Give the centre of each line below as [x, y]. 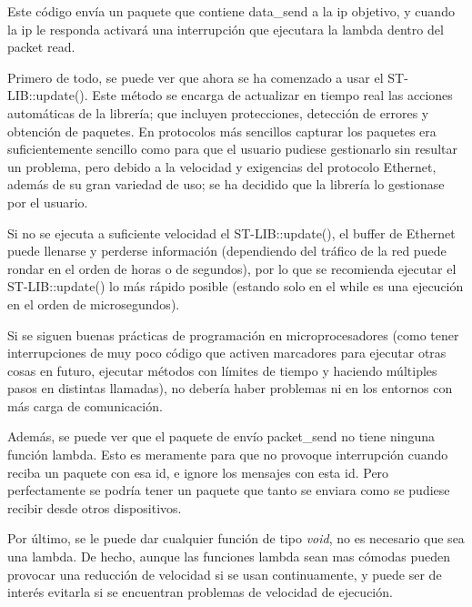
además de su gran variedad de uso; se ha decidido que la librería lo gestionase [226, 184]
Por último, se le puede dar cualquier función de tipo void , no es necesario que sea [236, 538]
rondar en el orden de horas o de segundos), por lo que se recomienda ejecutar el [232, 268]
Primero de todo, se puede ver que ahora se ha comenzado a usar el [196, 77]
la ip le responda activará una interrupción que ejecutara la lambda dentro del [226, 29]
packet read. [41, 47]
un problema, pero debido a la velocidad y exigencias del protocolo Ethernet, [222, 166]
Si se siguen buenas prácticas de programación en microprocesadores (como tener [233, 334]
